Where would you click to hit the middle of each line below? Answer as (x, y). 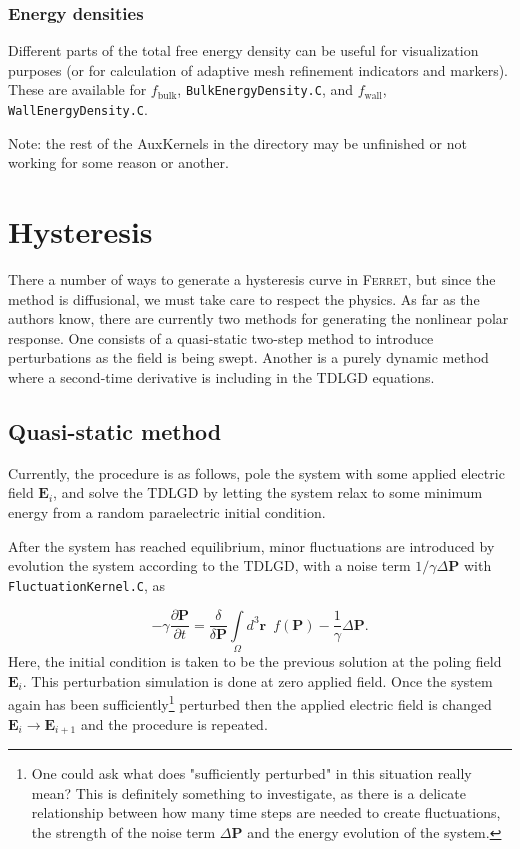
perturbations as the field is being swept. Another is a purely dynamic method (248, 357)
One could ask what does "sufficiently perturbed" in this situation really (251, 773)
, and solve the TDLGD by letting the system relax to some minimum (268, 492)
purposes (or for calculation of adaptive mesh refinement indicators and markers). (258, 69)
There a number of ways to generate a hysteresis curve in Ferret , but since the (252, 279)
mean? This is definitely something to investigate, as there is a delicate (248, 792)
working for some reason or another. (118, 162)
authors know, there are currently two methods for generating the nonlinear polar (258, 318)
